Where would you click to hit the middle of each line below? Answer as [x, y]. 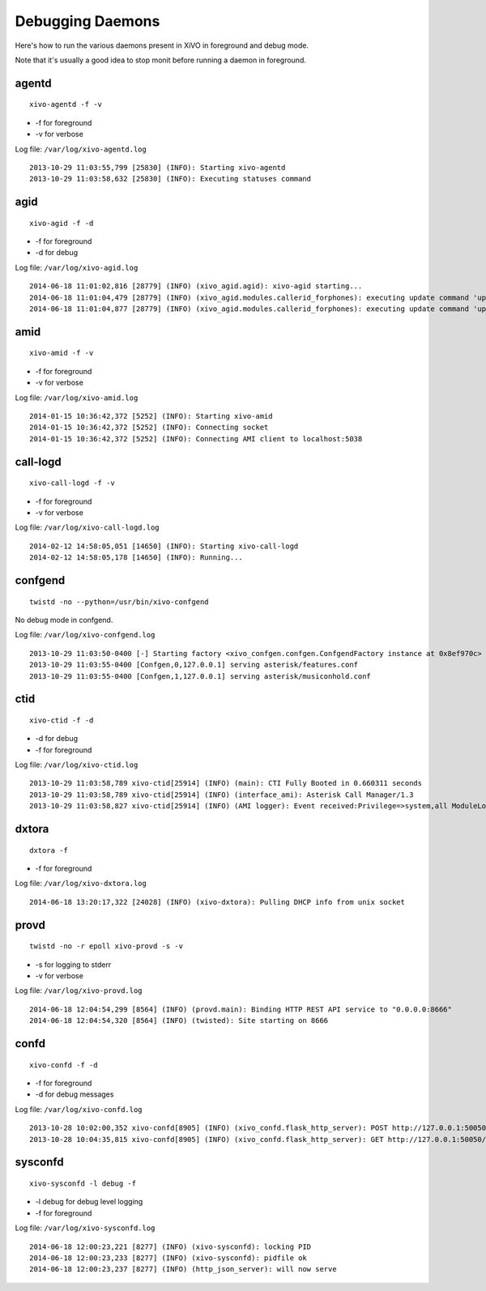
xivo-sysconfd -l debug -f [83, 1183]
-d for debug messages [75, 1094]
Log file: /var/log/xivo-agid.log [77, 267]
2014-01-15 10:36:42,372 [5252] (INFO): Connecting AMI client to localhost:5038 [196, 439]
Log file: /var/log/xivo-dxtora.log [81, 884]
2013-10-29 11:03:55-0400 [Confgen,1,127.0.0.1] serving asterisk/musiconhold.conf [200, 676]
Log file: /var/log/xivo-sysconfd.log [85, 1228]
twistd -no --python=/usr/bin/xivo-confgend [119, 602]
